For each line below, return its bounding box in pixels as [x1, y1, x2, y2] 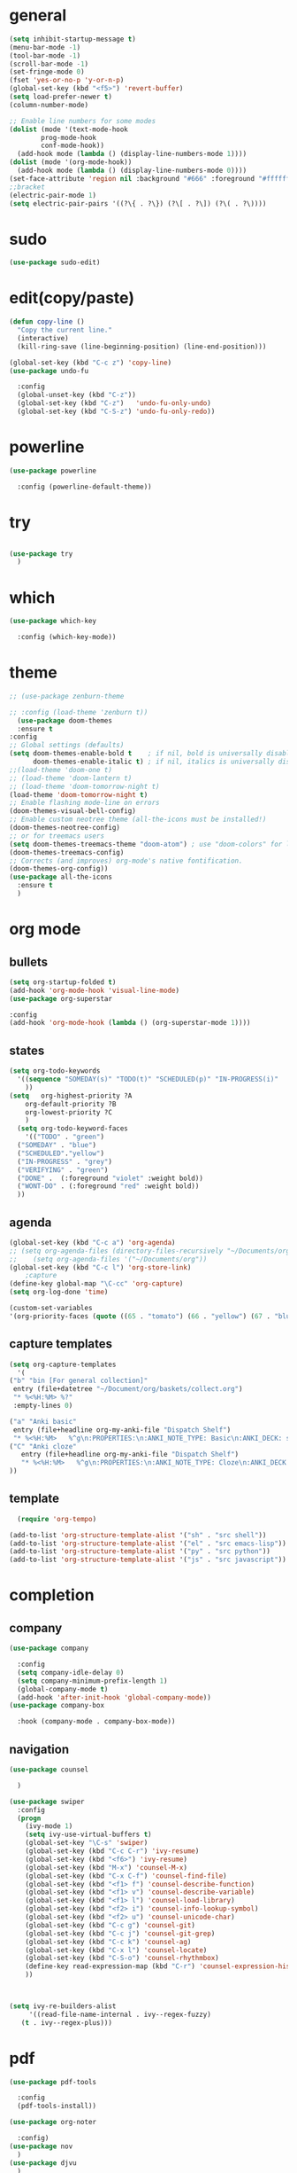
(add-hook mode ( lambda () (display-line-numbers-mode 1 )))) [17, 150, 247, 159]
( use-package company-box [9, 1701, 104, 1710]
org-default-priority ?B [25, 1099, 117, 1108]
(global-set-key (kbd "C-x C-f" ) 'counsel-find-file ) [25, 1872, 227, 1880]
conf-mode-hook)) [41, 141, 104, 151]
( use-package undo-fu [9, 366, 89, 375]
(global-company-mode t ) [17, 1684, 109, 1693]
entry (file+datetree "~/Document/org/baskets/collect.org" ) [12, 1385, 243, 1394]
